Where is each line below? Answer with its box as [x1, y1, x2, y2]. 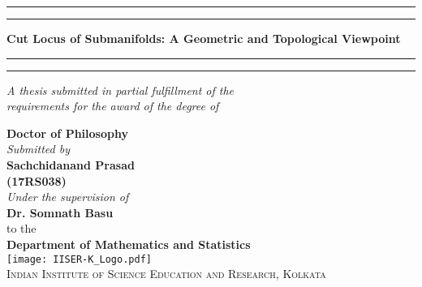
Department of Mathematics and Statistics [6, 235, 251, 252]
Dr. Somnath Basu [6, 203, 114, 221]
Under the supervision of [6, 188, 129, 205]
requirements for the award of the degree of [6, 97, 219, 114]
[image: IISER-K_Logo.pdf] [6, 253, 152, 265]
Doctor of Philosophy [6, 124, 128, 141]
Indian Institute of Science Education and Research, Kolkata [6, 265, 326, 282]
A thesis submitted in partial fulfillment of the [6, 81, 235, 98]
